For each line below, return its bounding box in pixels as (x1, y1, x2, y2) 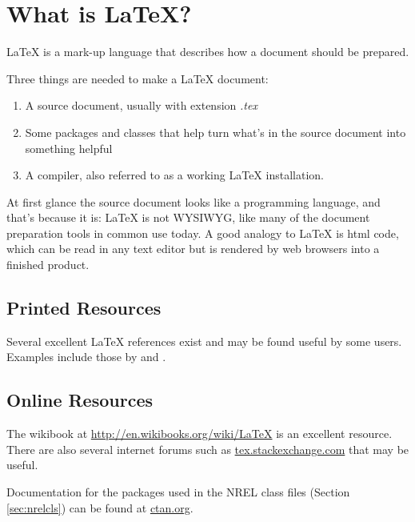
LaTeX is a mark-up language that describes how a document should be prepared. (6, 43, 409, 60)
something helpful (25, 139, 113, 156)
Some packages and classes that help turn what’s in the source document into (25, 123, 406, 140)
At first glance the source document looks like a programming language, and (6, 193, 381, 210)
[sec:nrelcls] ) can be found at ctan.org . (6, 499, 194, 516)
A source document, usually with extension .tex (25, 97, 257, 114)
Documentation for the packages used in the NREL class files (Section (6, 484, 350, 500)
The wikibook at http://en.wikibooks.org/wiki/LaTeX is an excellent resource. (6, 425, 393, 442)
